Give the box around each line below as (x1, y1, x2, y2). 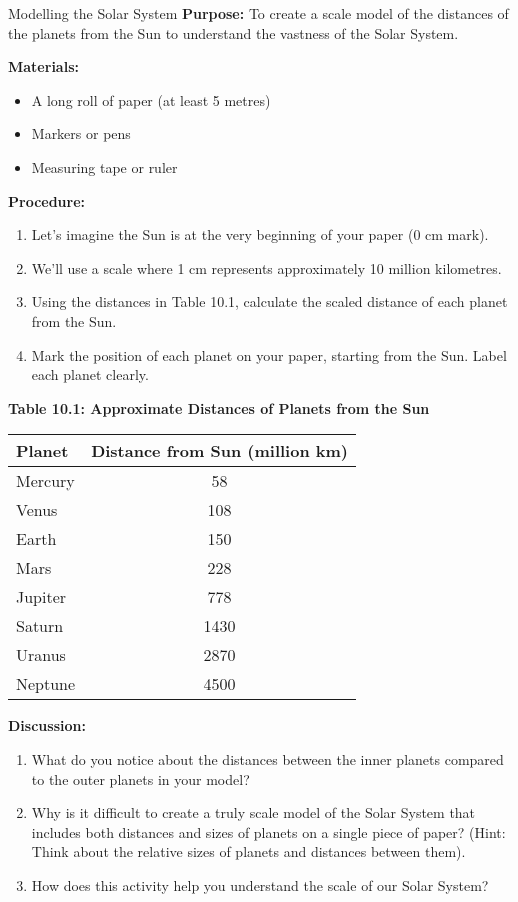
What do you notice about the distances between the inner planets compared (31, 748, 504, 769)
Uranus (16, 643, 66, 667)
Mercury (16, 469, 75, 493)
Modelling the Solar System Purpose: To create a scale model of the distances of (8, 3, 509, 23)
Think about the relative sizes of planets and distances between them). (31, 841, 466, 862)
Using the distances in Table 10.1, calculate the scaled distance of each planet (31, 291, 508, 312)
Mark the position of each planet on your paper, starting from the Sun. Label (31, 344, 507, 365)
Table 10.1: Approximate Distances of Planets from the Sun (8, 397, 430, 418)
